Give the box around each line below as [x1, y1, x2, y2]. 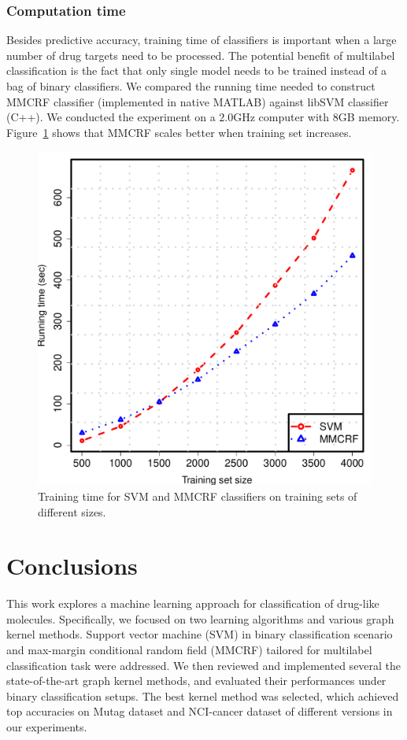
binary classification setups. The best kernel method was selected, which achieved [6, 687, 399, 704]
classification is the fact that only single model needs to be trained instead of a [6, 62, 387, 79]
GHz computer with [233, 109, 330, 125]
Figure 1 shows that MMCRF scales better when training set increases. [6, 124, 352, 140]
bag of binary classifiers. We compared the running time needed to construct [6, 78, 376, 94]
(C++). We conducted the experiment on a [6, 109, 216, 125]
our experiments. [6, 719, 87, 735]
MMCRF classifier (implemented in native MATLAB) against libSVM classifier [6, 93, 389, 109]
